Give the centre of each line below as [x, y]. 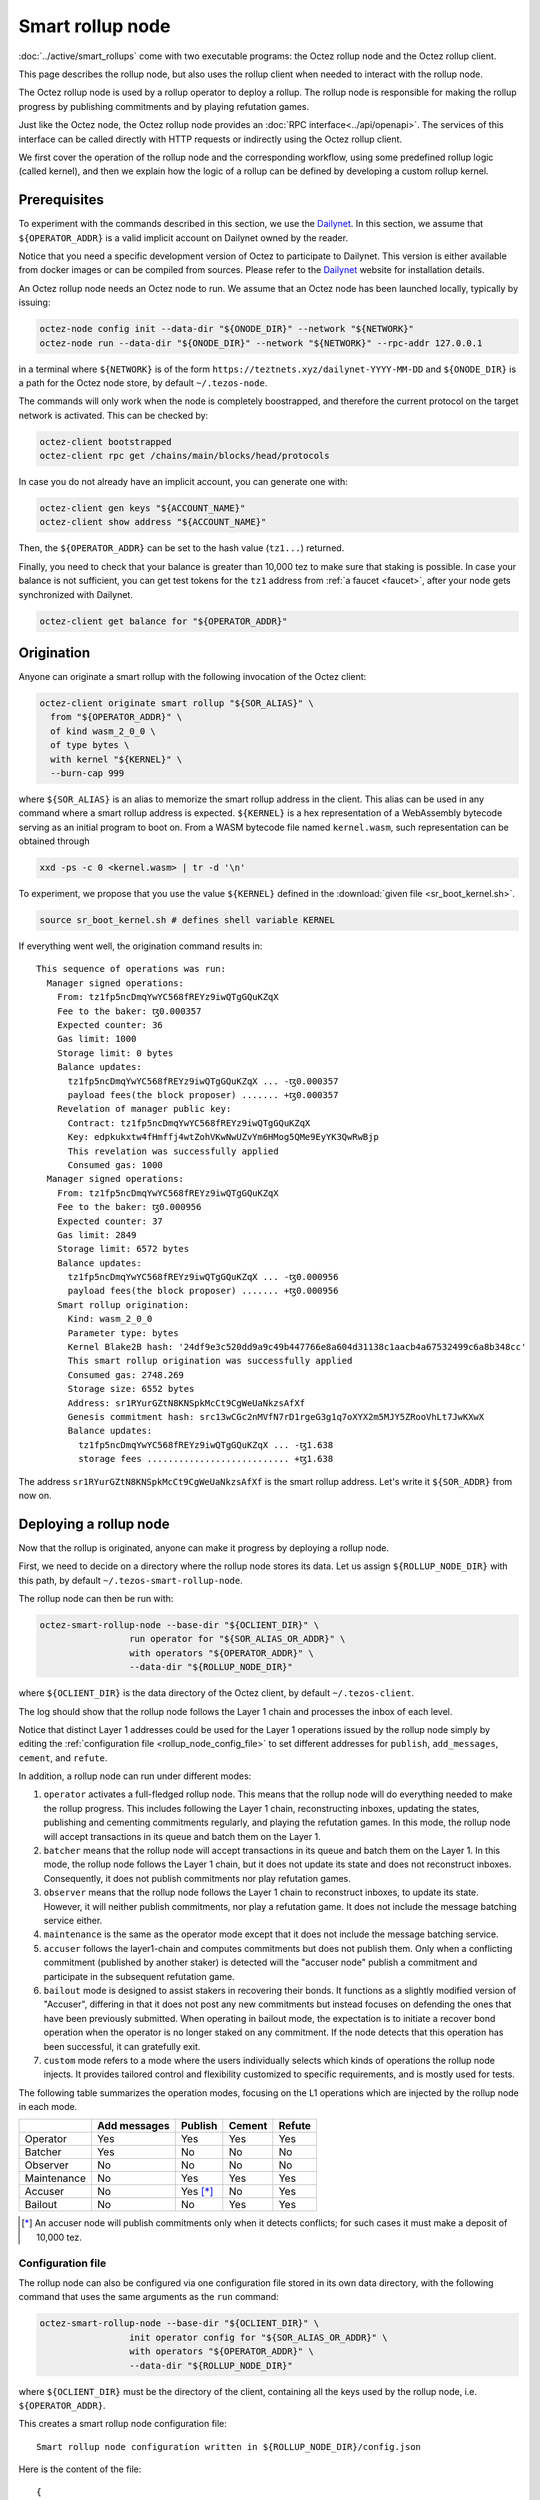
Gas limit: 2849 [96, 1234]
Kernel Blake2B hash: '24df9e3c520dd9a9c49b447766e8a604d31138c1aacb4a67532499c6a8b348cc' [297, 1347]
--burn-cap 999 [87, 773]
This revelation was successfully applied [173, 1151]
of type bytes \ [90, 745]
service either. [73, 1920]
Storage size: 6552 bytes [131, 1389]
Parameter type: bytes [123, 1333]
